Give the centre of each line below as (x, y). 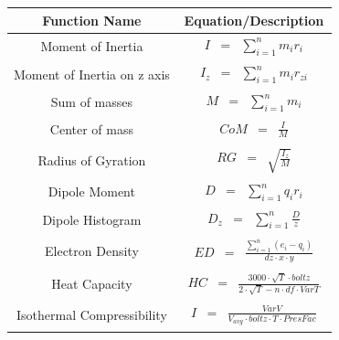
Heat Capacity (92, 284)
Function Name (92, 20)
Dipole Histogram (92, 219)
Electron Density (92, 250)
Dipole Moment (91, 191)
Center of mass (91, 128)
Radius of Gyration (92, 159)
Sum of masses (92, 102)
